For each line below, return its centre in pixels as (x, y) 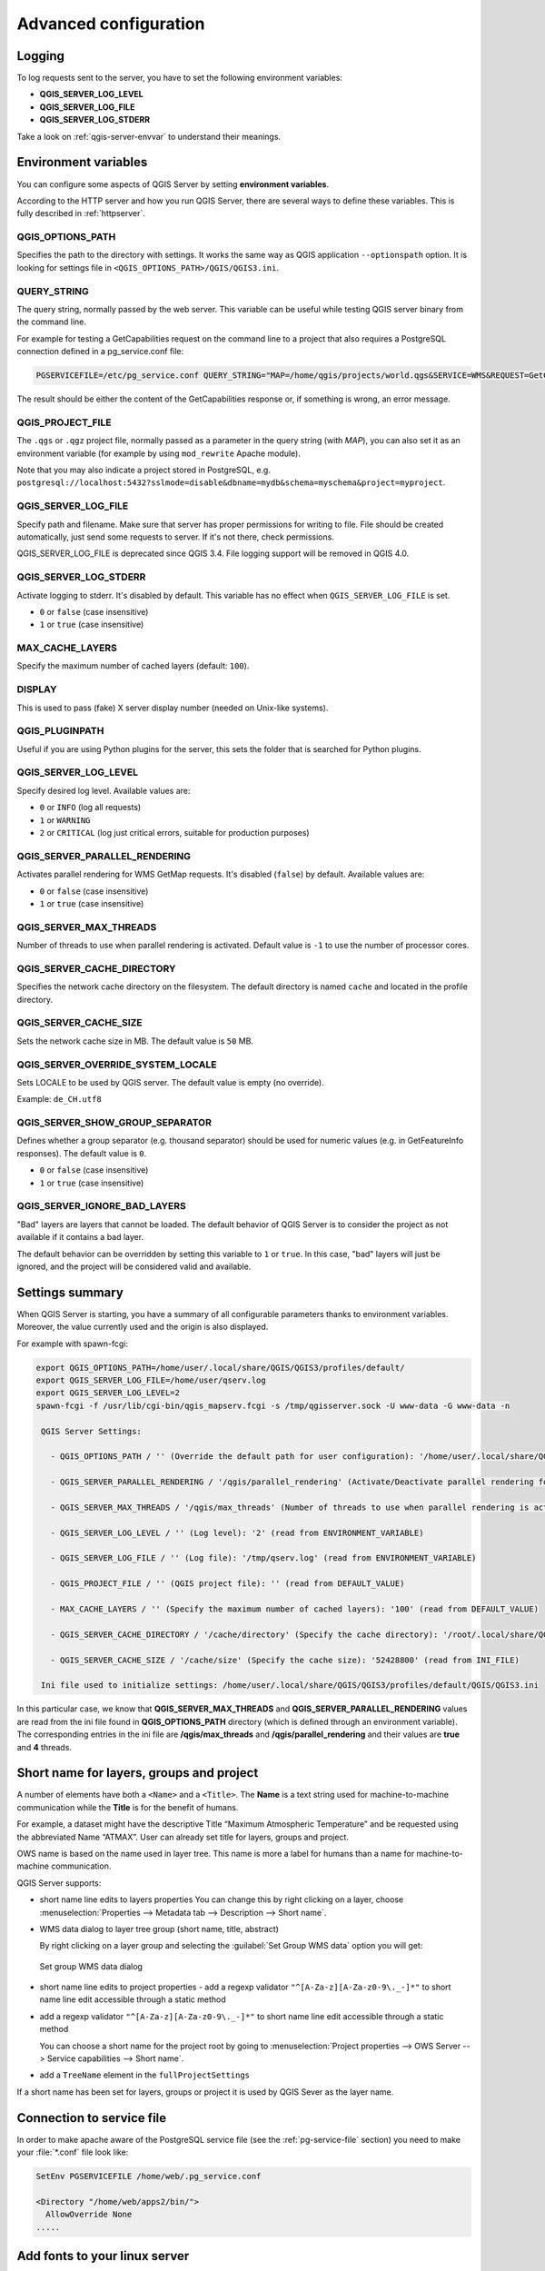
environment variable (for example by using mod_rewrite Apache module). (159, 453)
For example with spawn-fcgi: (73, 1344)
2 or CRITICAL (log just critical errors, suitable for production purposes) (174, 833)
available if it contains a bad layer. (80, 1237)
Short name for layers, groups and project (138, 1773)
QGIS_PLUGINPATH (60, 731)
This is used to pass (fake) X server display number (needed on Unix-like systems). (173, 708)
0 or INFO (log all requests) (90, 808)
